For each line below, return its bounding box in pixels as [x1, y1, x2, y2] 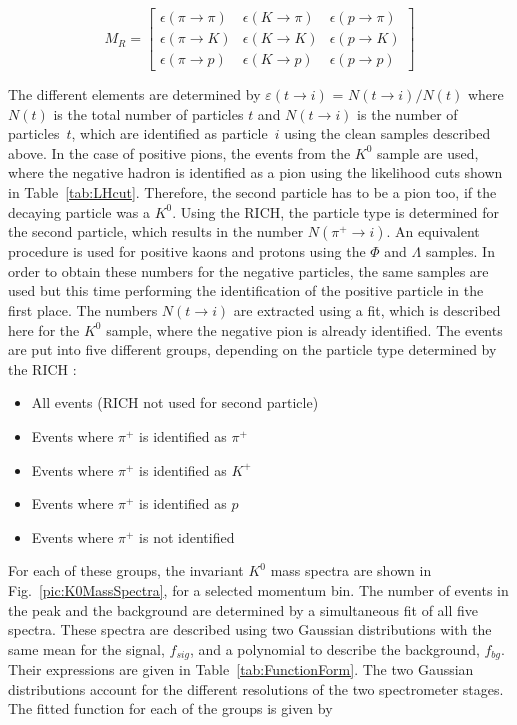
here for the [8, 319, 80, 340]
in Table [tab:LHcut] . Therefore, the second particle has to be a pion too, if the [8, 182, 497, 203]
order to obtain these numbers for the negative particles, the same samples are [8, 260, 489, 281]
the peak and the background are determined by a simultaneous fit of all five [8, 599, 479, 620]
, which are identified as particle [71, 123, 268, 144]
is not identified [139, 526, 235, 547]
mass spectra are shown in [270, 560, 432, 581]
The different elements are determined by [8, 84, 261, 105]
